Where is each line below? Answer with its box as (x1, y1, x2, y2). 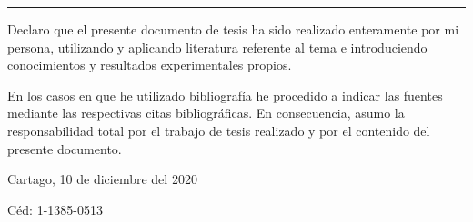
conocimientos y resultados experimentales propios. (7, 55, 292, 74)
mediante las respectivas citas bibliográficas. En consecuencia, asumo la (7, 103, 405, 122)
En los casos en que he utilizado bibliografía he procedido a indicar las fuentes (7, 85, 443, 104)
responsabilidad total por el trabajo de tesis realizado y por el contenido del (7, 121, 430, 140)
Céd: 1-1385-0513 (7, 199, 103, 218)
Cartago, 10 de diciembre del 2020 (7, 169, 197, 188)
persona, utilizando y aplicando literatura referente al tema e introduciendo (7, 37, 428, 56)
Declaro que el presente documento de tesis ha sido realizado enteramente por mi (7, 20, 459, 38)
